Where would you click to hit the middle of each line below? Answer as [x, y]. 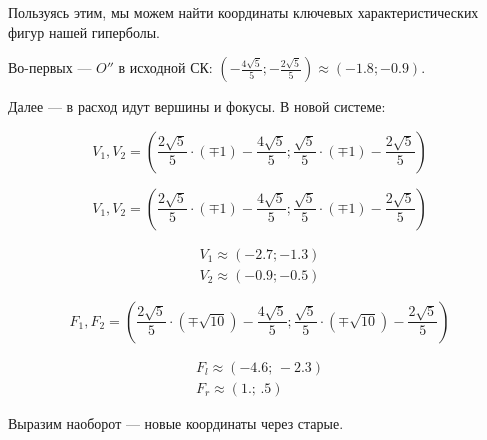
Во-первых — [50, 67]
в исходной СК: [165, 67]
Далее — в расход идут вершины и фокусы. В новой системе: [197, 106]
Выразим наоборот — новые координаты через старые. [176, 422]
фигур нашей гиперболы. [84, 31]
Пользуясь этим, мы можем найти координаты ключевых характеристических [243, 12]
